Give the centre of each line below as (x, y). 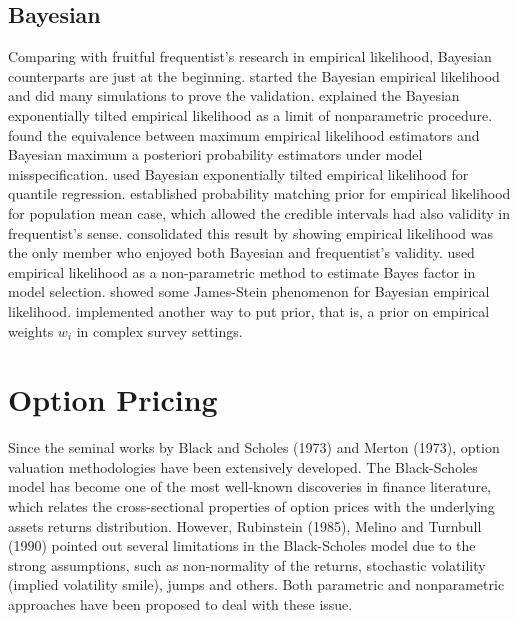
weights (31, 330)
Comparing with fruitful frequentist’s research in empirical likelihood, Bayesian (250, 56)
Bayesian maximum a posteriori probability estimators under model (215, 154)
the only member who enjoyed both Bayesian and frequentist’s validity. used (241, 252)
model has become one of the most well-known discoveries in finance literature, (249, 486)
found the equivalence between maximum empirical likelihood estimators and (244, 134)
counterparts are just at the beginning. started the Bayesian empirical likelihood (254, 75)
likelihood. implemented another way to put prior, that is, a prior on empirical (249, 310)
